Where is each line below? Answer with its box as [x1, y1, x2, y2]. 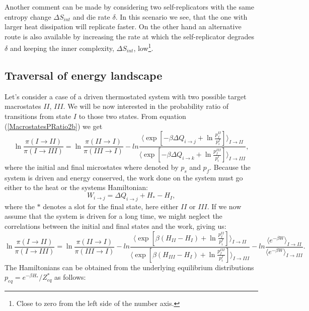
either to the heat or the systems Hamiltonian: [5, 182, 148, 193]
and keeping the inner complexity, [10, 43, 114, 53]
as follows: [54, 272, 86, 282]
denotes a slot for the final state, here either [43, 201, 179, 211]
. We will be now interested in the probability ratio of [63, 101, 229, 111]
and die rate [72, 11, 110, 22]
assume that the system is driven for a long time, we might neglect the [5, 211, 222, 221]
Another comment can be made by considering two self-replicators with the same [5, 2, 254, 12]
